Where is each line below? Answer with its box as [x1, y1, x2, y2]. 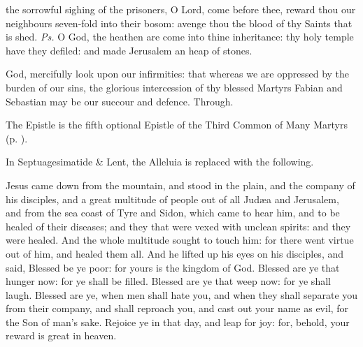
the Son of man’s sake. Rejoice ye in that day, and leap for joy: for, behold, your [6, 314, 350, 329]
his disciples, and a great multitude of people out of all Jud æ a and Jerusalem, [6, 191, 339, 206]
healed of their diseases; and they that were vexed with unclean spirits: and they [6, 219, 351, 233]
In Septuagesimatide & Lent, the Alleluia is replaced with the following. [6, 154, 314, 169]
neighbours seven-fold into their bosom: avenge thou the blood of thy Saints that [6, 15, 353, 30]
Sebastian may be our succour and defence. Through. [6, 94, 234, 108]
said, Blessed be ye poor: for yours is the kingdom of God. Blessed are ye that [6, 260, 340, 274]
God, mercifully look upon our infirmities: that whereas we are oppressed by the [6, 66, 350, 81]
